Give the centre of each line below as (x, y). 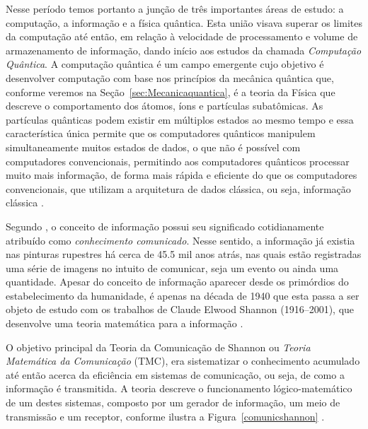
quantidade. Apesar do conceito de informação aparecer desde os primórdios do (177, 282)
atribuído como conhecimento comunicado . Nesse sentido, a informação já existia (180, 240)
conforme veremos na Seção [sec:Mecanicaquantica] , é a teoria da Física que (171, 92)
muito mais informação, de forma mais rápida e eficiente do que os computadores (182, 175)
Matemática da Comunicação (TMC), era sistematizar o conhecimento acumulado (183, 361)
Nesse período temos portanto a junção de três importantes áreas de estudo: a (175, 8)
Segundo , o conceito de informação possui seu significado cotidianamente (165, 226)
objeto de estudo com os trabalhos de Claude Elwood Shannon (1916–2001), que (180, 309)
